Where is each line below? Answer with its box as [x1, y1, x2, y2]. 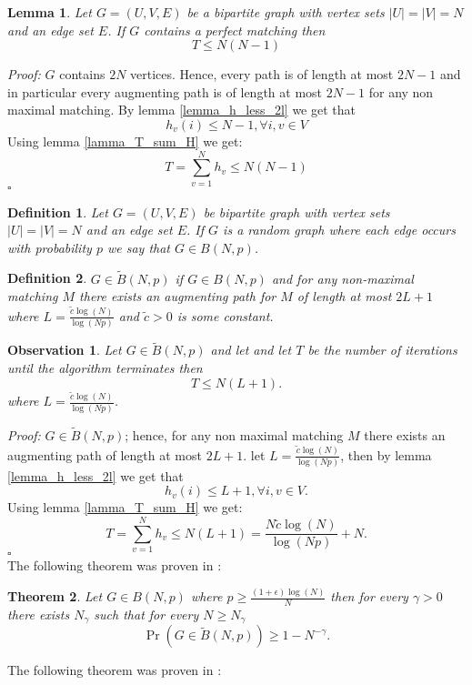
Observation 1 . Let [7, 340, 122, 359]
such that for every [94, 604, 199, 623]
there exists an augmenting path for [79, 287, 276, 306]
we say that [106, 237, 170, 257]
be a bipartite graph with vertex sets [186, 3, 385, 21]
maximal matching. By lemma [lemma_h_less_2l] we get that [7, 100, 356, 119]
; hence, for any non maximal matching [125, 426, 344, 444]
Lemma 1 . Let [7, 3, 92, 21]
